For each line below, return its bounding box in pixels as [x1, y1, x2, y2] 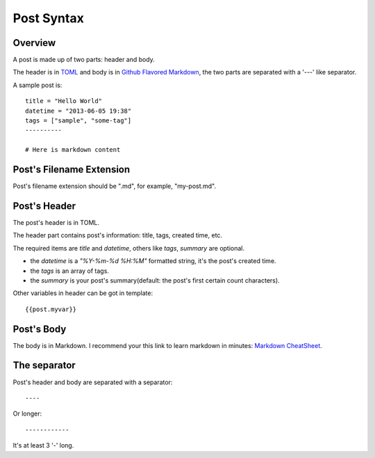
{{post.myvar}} [25, 305, 77, 313]
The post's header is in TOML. [12, 219, 100, 226]
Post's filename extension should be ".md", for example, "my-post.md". [12, 182, 217, 191]
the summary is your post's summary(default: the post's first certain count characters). [30, 276, 281, 285]
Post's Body [12, 323, 67, 335]
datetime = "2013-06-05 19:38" [25, 106, 132, 115]
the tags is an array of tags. [30, 267, 109, 275]
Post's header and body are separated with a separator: [12, 378, 173, 386]
